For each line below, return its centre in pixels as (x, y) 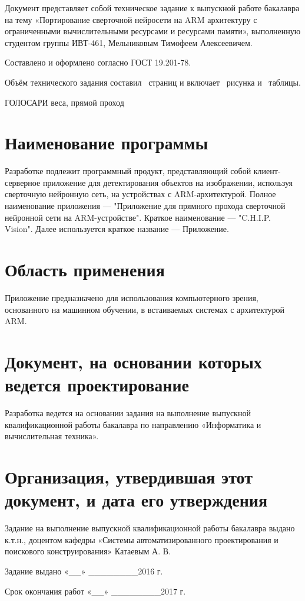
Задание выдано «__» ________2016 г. (84, 571)
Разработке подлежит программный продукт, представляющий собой (128, 171)
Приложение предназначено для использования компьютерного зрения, (132, 297)
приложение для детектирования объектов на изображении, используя (168, 182)
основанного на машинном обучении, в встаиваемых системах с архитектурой (145, 309)
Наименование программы (107, 143)
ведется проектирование (97, 385)
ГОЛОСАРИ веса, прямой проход (64, 102)
